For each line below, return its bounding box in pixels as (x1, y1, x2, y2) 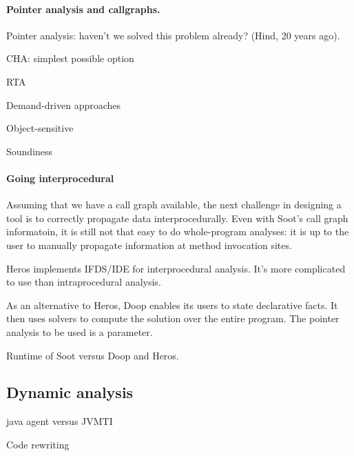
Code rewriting (6, 437, 70, 451)
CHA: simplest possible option (6, 51, 134, 66)
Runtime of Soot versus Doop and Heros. (6, 348, 179, 362)
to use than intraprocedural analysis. (6, 275, 161, 289)
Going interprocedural (6, 170, 114, 185)
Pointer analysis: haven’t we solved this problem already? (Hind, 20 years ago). (6, 28, 340, 42)
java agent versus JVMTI (6, 414, 113, 428)
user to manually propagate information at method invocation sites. (6, 237, 292, 252)
